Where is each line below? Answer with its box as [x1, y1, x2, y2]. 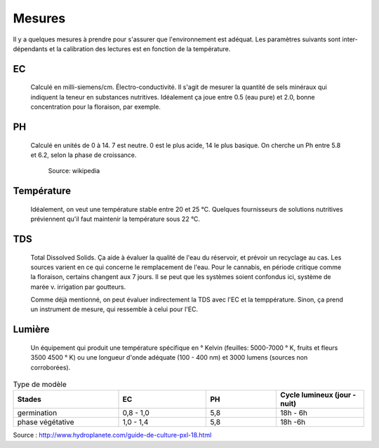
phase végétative [17, 417, 74, 427]
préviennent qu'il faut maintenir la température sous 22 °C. [30, 215, 200, 224]
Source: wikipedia [48, 167, 100, 175]
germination [17, 408, 58, 418]
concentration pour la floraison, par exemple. [30, 102, 161, 111]
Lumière [13, 323, 50, 336]
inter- [342, 35, 358, 43]
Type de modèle [13, 379, 67, 389]
